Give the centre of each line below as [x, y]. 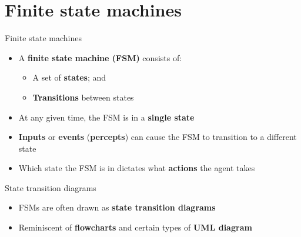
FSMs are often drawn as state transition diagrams [117, 207]
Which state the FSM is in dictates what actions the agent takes [137, 168]
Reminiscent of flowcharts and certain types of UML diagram [135, 227]
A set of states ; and [69, 77]
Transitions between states [83, 97]
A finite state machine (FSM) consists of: [100, 57]
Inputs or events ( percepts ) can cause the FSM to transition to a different [158, 137]
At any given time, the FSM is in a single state [106, 117]
